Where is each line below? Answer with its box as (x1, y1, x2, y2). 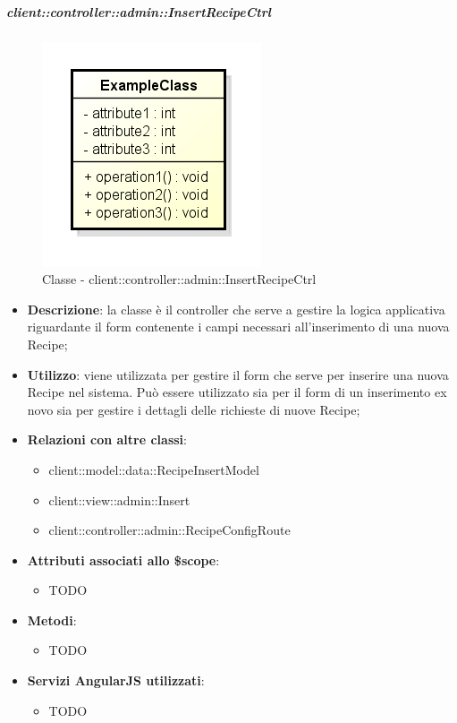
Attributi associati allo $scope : (27, 550, 220, 569)
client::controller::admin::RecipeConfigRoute (48, 521, 291, 539)
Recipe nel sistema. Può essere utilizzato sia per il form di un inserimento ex (27, 383, 447, 401)
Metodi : (27, 610, 77, 629)
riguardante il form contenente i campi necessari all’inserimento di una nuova (27, 317, 450, 336)
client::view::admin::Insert (48, 490, 190, 509)
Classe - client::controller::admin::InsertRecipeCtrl (42, 270, 317, 288)
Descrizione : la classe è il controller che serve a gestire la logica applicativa (27, 299, 445, 318)
